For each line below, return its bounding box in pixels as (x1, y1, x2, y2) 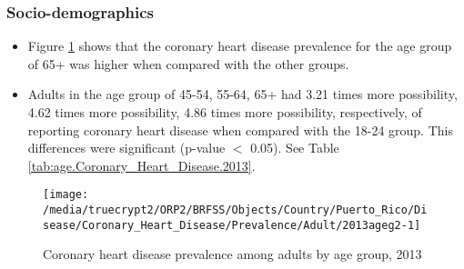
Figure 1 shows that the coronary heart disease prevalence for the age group (27, 36, 452, 55)
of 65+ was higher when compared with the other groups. (27, 54, 349, 73)
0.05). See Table (250, 138, 339, 157)
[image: (43, 188, 89, 202)
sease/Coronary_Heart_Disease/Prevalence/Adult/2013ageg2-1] (43, 218, 421, 232)
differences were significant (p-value (27, 138, 226, 157)
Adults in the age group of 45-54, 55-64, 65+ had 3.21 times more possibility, (27, 85, 458, 104)
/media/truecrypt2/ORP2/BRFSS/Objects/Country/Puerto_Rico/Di (43, 204, 428, 217)
